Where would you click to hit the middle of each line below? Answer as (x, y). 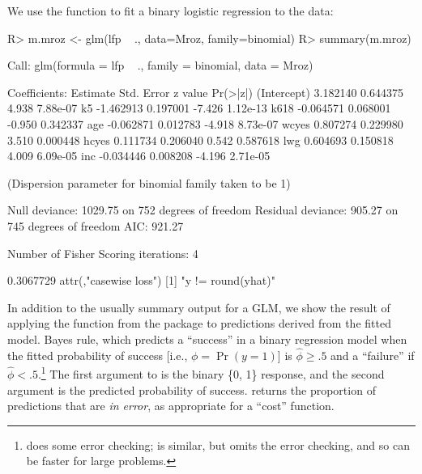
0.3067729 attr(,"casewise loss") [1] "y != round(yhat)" (141, 280)
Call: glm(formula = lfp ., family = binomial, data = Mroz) (160, 65)
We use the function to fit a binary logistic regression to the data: (171, 11)
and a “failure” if (373, 355)
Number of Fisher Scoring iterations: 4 (103, 253)
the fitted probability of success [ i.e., (98, 355)
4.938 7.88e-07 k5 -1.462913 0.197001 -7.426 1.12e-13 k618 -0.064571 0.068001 (199, 108)
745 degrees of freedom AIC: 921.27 (96, 225)
